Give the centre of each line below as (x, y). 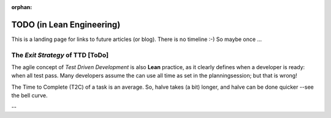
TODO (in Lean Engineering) (66, 24)
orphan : (22, 7)
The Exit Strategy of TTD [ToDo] (60, 55)
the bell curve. (29, 95)
